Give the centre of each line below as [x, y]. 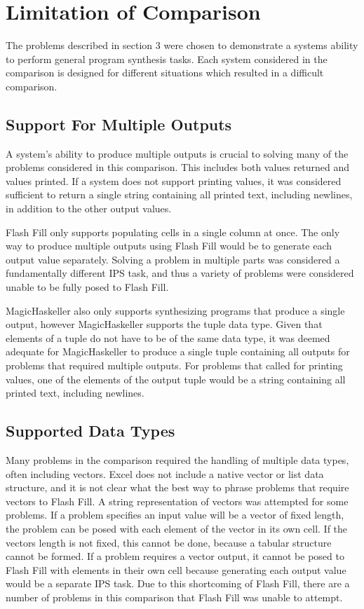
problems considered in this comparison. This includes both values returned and [177, 167]
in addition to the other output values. [89, 208]
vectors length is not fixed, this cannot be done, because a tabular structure [169, 542]
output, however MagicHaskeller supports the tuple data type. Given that [164, 324]
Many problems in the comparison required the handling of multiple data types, [177, 460]
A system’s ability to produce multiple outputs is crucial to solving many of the [177, 153]
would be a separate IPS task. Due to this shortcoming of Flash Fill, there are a [178, 583]
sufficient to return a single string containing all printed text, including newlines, [179, 194]
